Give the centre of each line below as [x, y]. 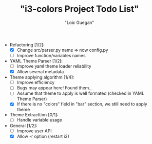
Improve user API [34, 131]
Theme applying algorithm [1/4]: [42, 77]
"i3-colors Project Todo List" [79, 9]
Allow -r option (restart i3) [43, 136]
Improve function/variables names [51, 55]
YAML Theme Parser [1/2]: [36, 61]
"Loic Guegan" [79, 22]
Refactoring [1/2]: [27, 44]
